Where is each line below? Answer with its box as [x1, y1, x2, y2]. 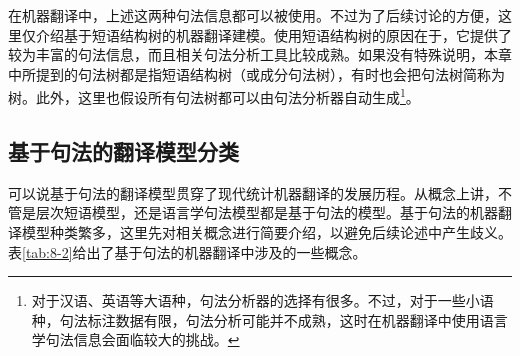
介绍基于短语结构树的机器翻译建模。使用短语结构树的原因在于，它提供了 [35, 24, 512, 45]
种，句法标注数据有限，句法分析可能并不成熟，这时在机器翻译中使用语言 [31, 309, 508, 330]
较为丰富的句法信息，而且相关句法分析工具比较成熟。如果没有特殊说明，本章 [8, 44, 512, 65]
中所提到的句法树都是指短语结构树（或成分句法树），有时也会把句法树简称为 [8, 63, 505, 84]
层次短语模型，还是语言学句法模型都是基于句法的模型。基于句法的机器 [35, 202, 498, 223]
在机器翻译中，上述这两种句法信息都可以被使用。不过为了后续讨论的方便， [8, 5, 498, 25]
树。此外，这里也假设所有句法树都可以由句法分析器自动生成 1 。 [8, 84, 420, 108]
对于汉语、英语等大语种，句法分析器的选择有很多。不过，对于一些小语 [31, 290, 494, 311]
